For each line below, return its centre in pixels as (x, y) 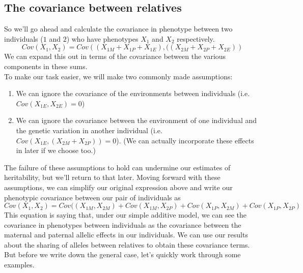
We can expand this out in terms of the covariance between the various (115, 56)
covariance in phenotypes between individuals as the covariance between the (123, 224)
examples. (19, 265)
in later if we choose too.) (56, 150)
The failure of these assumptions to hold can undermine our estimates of (117, 167)
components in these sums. (46, 66)
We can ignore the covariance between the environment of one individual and (136, 120)
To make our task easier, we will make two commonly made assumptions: (118, 76)
